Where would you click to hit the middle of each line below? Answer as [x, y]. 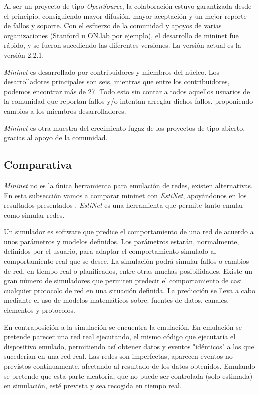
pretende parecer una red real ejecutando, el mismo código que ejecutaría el [120, 337]
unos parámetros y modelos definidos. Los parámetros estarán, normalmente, [122, 241]
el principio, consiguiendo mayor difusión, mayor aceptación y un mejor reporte [125, 16]
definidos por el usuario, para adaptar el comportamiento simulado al [110, 251]
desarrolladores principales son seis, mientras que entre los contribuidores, [117, 82]
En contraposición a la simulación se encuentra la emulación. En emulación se [123, 327]
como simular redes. [34, 215]
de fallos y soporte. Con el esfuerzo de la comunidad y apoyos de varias [113, 26]
